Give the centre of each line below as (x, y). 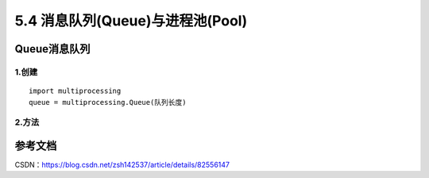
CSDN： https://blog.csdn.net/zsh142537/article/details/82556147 (122, 164)
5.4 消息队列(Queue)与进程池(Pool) (131, 21)
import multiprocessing (75, 91)
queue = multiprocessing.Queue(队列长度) (108, 102)
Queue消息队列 (52, 49)
